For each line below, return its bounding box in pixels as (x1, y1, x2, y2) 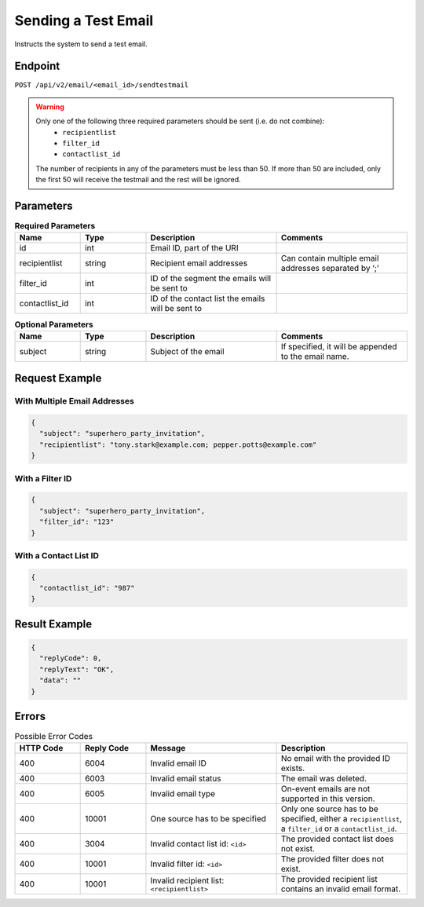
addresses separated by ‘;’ (280, 263, 380, 274)
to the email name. (280, 350, 349, 361)
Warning (35, 102, 64, 112)
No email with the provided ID (280, 753, 391, 764)
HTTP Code (19, 743, 64, 754)
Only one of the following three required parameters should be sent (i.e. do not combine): (35, 116, 325, 126)
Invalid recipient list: (150, 875, 225, 886)
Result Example (14, 617, 93, 631)
